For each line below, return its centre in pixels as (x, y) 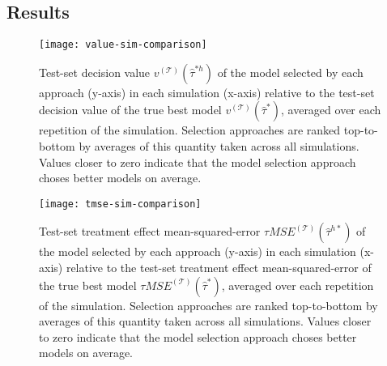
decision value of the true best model (130, 110)
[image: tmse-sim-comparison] (120, 204)
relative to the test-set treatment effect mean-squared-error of (219, 268)
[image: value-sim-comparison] (123, 45)
